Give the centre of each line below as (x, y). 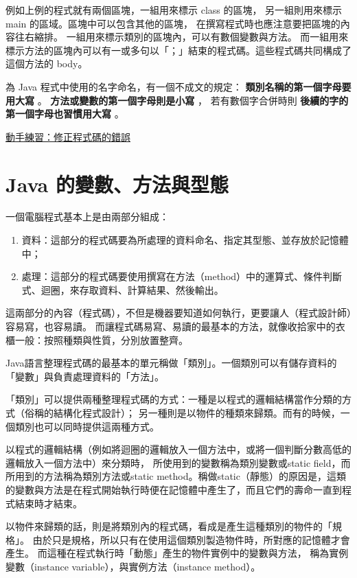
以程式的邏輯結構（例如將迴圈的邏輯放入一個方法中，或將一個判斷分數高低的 (178, 449)
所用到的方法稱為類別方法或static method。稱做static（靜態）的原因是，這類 (176, 476)
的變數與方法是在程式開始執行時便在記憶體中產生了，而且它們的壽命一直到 (174, 489)
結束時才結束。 (48, 503)
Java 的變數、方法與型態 (117, 184)
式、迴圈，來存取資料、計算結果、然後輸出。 (123, 289)
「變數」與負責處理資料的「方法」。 (85, 376)
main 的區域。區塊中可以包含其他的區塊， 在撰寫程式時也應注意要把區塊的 (173, 23)
